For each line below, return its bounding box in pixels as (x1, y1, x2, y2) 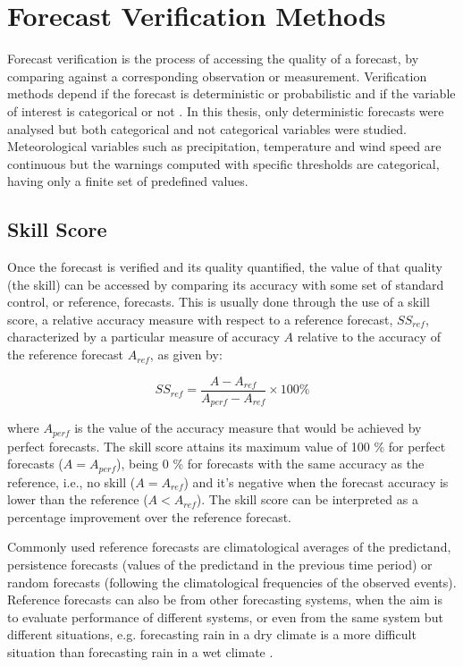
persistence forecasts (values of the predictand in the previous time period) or (7, 555, 433, 574)
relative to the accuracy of (297, 327, 441, 346)
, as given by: (149, 345, 223, 364)
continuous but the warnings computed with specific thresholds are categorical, (7, 154, 440, 173)
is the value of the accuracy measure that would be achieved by (74, 418, 422, 437)
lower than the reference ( (7, 490, 148, 509)
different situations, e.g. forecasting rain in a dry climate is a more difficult (7, 625, 417, 644)
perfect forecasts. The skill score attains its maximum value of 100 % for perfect (7, 436, 446, 455)
